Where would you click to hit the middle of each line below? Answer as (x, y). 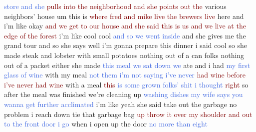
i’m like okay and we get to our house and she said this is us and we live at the (125, 26)
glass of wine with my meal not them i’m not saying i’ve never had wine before (125, 75)
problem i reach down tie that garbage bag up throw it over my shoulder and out (128, 114)
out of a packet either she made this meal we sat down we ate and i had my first (127, 65)
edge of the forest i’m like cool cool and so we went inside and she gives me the (125, 35)
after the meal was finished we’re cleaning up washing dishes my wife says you (124, 94)
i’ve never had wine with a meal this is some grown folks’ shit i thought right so (126, 84)
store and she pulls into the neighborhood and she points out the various (115, 6)
